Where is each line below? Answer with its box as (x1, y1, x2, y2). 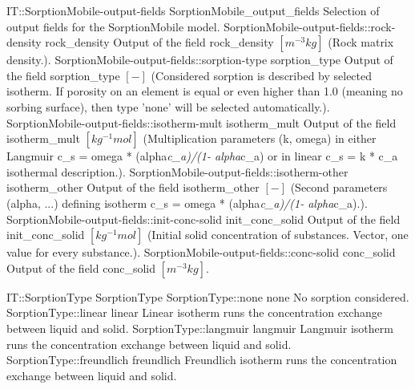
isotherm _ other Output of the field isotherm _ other (6, 179, 260, 196)
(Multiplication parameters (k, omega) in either (143, 130, 377, 147)
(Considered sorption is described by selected (151, 67, 373, 83)
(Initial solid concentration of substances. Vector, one (147, 226, 409, 243)
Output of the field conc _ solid (6, 259, 155, 276)
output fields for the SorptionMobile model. (6, 18, 220, 34)
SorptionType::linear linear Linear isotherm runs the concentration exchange (6, 304, 382, 321)
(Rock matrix (328, 34, 394, 51)
